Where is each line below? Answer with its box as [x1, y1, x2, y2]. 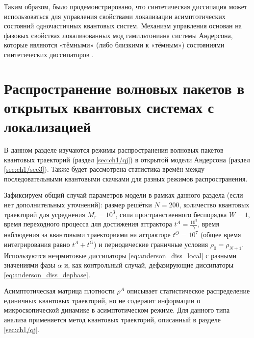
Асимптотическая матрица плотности [4, 286, 115, 296]
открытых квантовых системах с [4, 97, 214, 117]
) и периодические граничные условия [93, 239, 208, 249]
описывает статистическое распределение [127, 286, 250, 296]
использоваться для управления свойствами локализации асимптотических [4, 11, 226, 21]
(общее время [200, 229, 241, 240]
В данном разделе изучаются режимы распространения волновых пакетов [4, 145, 224, 155]
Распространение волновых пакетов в [4, 78, 245, 98]
